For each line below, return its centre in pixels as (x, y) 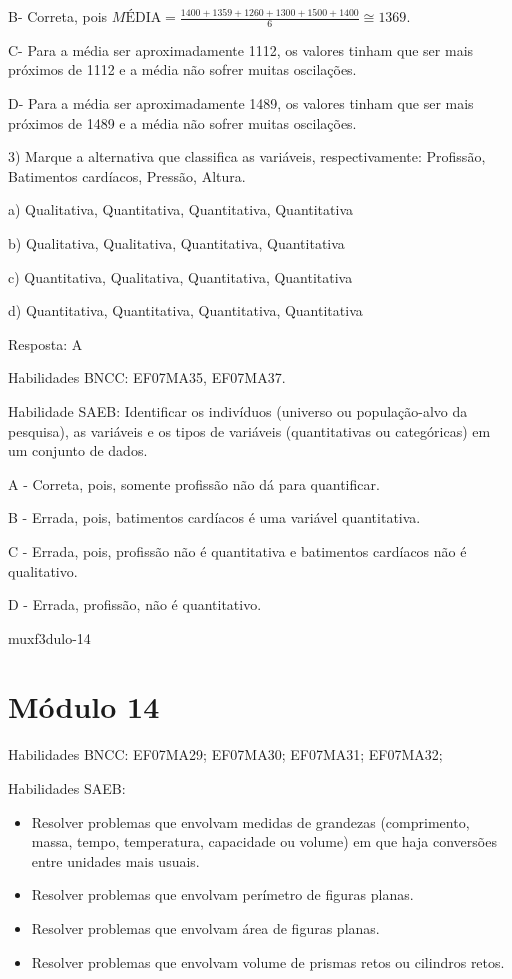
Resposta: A (45, 343)
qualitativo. (43, 570)
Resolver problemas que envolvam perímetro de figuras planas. (222, 894)
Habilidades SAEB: (67, 788)
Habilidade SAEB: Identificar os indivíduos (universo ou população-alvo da (238, 410)
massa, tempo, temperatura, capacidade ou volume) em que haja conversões (264, 841)
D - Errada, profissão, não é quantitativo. (135, 604)
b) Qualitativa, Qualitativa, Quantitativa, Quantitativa (176, 242)
